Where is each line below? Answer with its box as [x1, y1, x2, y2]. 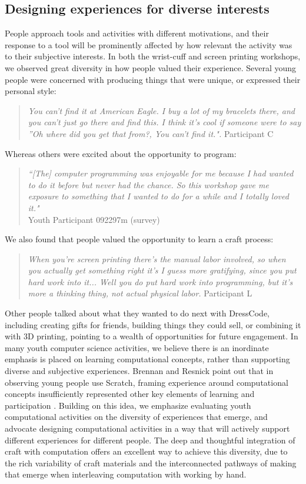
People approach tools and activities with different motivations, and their [5, 27, 269, 39]
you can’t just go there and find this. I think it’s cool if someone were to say [28, 116, 301, 128]
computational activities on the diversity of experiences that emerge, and [5, 410, 268, 423]
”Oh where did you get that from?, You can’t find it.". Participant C [28, 127, 274, 139]
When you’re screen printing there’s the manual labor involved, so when [28, 252, 286, 265]
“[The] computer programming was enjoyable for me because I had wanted [28, 167, 294, 179]
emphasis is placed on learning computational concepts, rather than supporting [5, 353, 290, 365]
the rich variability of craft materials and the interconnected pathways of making [5, 456, 297, 469]
